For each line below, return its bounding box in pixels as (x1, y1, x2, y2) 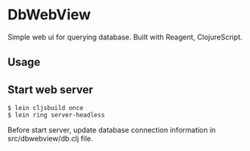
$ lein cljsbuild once (7, 104, 84, 112)
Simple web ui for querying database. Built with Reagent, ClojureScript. (7, 32, 243, 42)
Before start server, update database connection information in (7, 125, 216, 135)
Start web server (7, 83, 94, 96)
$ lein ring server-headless (7, 111, 105, 120)
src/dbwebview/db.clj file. (7, 134, 93, 144)
